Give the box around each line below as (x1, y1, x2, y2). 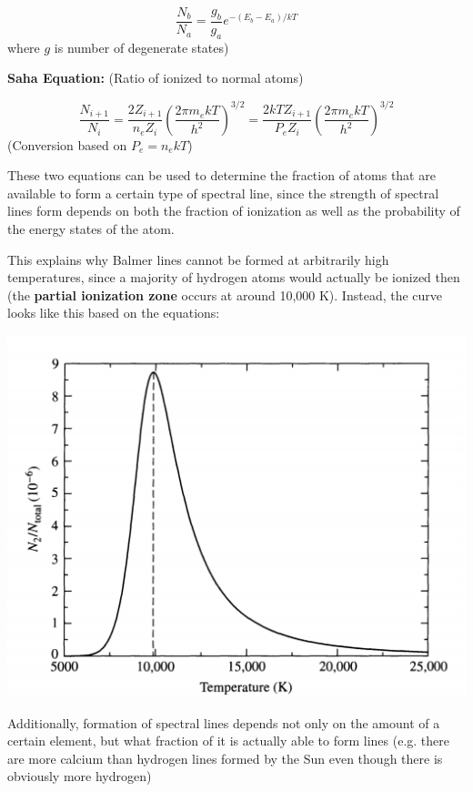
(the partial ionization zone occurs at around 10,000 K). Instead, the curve (7, 285, 443, 304)
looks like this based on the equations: (7, 303, 220, 322)
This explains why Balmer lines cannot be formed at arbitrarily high (7, 249, 389, 269)
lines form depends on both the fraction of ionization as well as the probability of (7, 201, 460, 220)
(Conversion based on (7, 135, 127, 154)
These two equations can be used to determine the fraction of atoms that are (7, 166, 436, 185)
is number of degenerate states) (54, 37, 229, 56)
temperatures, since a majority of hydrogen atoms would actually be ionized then (7, 268, 460, 287)
